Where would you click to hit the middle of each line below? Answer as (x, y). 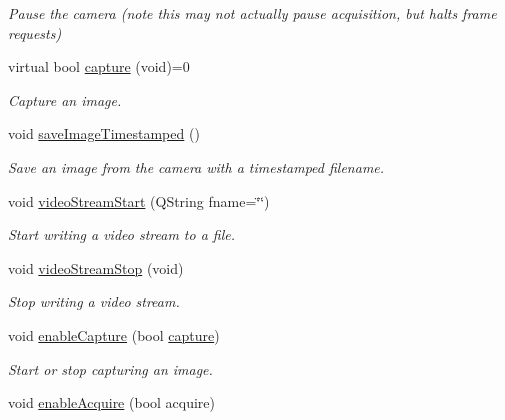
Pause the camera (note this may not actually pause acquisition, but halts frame (252, 13)
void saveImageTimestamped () (104, 133)
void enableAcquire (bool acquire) (112, 402)
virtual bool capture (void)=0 (99, 66)
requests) (35, 32)
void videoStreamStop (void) (96, 267)
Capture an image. (65, 99)
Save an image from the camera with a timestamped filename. (196, 166)
